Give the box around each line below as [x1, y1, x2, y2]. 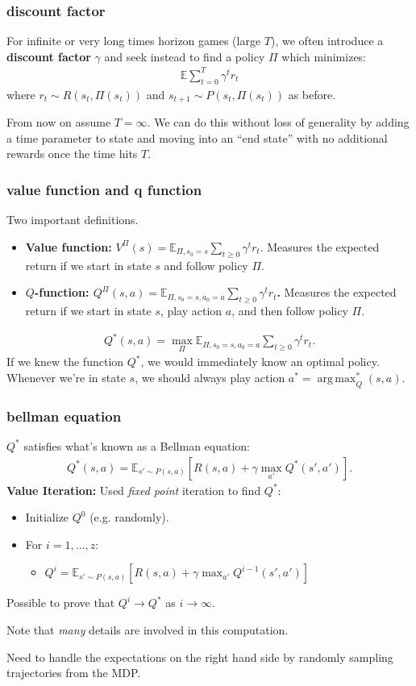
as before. [288, 85, 336, 102]
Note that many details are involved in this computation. [6, 621, 289, 638]
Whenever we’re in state [6, 368, 126, 385]
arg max [317, 372, 356, 385]
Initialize [25, 509, 69, 526]
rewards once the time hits [6, 145, 138, 162]
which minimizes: [281, 48, 367, 64]
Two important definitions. [6, 211, 139, 228]
